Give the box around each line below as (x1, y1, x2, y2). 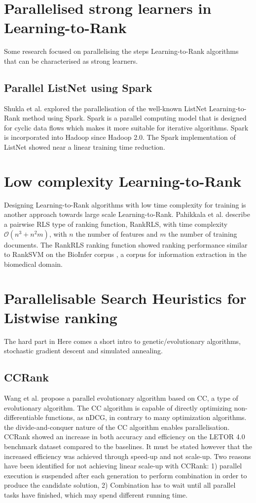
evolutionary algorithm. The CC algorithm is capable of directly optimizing (4, 402, 232, 413)
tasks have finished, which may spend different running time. (4, 490, 188, 500)
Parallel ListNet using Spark (4, 80, 152, 95)
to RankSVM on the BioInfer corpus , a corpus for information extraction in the (4, 249, 247, 259)
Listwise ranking (4, 307, 117, 327)
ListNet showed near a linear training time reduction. (4, 142, 165, 152)
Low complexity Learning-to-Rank (4, 170, 242, 191)
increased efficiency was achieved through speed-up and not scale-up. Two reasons (4, 451, 251, 461)
